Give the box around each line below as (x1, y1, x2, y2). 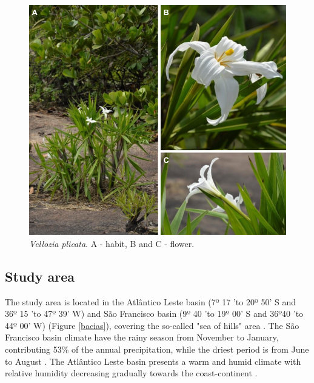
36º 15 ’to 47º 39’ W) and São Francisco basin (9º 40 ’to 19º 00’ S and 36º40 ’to (5, 307, 304, 320)
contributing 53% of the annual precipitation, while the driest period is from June (5, 342, 309, 355)
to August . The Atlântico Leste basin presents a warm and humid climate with (5, 354, 301, 367)
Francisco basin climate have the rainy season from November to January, (5, 331, 279, 344)
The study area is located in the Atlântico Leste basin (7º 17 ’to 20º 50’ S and (5, 295, 296, 308)
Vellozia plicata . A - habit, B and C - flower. (29, 237, 195, 249)
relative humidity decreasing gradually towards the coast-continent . (5, 367, 258, 379)
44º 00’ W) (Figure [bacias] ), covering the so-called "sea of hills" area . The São (5, 319, 299, 331)
